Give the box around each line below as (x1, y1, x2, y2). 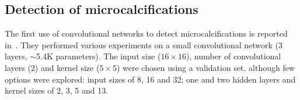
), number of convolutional (186, 50, 281, 62)
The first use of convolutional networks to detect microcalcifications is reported (5, 27, 288, 40)
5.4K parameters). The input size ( (36, 50, 161, 62)
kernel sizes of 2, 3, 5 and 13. (5, 84, 109, 97)
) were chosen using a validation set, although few (116, 61, 295, 73)
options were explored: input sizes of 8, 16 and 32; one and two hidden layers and (5, 73, 296, 85)
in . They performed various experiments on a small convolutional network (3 (5, 38, 283, 51)
